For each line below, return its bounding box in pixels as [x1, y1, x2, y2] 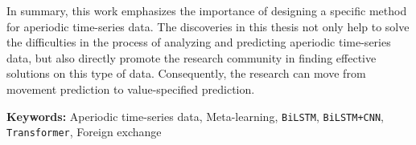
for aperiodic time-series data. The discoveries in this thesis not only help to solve [6, 18, 410, 34]
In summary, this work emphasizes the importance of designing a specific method [6, 2, 407, 18]
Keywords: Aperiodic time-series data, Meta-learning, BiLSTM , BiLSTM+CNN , [6, 107, 384, 124]
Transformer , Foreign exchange [6, 123, 162, 140]
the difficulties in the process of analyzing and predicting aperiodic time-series [6, 34, 391, 50]
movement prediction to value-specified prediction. [6, 80, 255, 97]
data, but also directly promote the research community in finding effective [6, 49, 377, 66]
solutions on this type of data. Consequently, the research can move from [6, 65, 366, 82]
